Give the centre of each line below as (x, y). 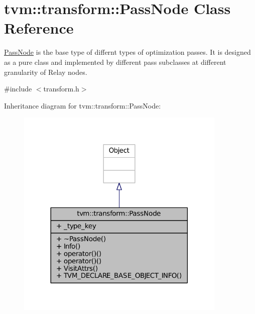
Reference (39, 28)
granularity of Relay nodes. (46, 72)
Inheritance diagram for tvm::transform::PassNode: (83, 105)
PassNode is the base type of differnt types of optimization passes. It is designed (127, 52)
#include (18, 89)
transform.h (61, 89)
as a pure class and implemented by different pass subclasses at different (115, 62)
